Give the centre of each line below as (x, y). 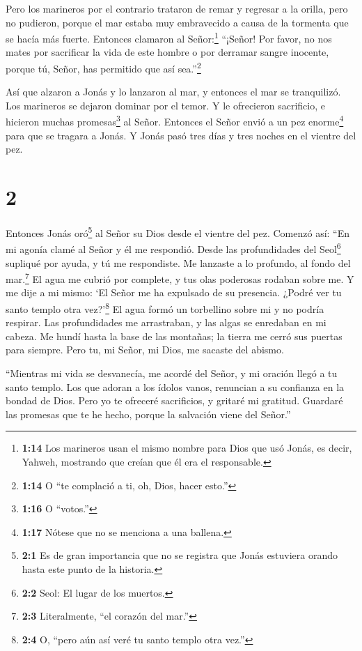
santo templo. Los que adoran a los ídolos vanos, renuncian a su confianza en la (175, 386)
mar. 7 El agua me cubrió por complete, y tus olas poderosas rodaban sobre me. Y (180, 278)
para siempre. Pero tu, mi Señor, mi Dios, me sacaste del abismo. (145, 350)
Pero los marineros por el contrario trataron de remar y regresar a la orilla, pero (177, 8)
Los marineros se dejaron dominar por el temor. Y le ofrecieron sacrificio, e (165, 105)
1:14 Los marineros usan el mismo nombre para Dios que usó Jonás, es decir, (187, 448)
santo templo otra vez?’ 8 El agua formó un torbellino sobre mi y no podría (165, 307)
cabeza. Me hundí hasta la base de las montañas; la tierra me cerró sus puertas (174, 336)
